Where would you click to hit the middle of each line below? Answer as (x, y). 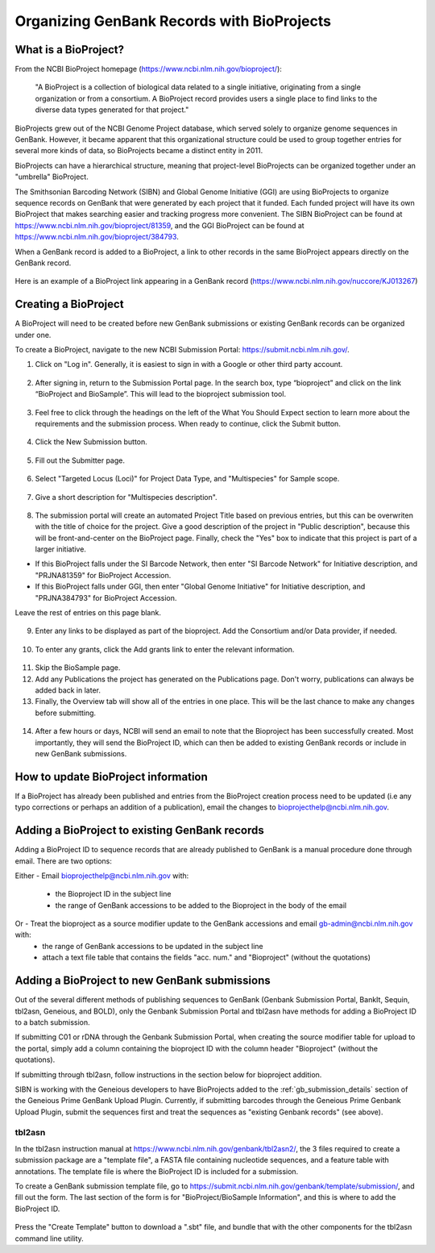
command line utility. (49, 1238)
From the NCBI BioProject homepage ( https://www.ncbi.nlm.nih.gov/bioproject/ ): (148, 69)
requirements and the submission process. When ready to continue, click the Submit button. (188, 423)
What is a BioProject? (70, 50)
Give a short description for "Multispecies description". (126, 497)
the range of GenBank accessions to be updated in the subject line (153, 946)
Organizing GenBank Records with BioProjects (173, 21)
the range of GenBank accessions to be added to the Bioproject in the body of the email (201, 905)
